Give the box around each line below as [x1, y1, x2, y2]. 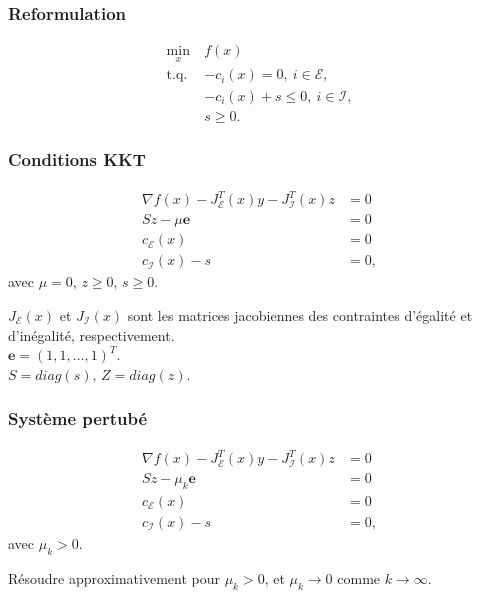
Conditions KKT [8, 147, 146, 172]
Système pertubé [8, 406, 148, 431]
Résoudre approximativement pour [8, 567, 220, 588]
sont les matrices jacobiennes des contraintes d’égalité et [127, 305, 473, 325]
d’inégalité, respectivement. [8, 324, 175, 345]
